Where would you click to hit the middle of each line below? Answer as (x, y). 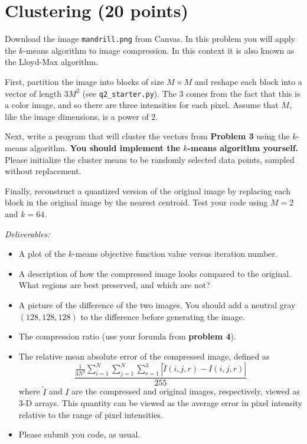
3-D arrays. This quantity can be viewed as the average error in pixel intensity (161, 403)
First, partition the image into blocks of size (84, 81)
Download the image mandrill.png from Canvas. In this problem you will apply (150, 39)
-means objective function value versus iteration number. (175, 254)
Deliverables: (27, 234)
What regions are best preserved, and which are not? (114, 285)
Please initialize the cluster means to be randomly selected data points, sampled (150, 159)
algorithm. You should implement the (105, 148)
